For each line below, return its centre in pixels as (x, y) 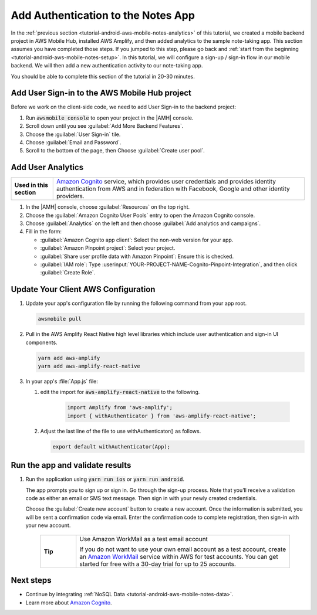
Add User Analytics (47, 167)
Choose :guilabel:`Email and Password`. (73, 142)
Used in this (31, 185)
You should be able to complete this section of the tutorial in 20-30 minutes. (103, 76)
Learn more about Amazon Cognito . (69, 602)
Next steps (31, 580)
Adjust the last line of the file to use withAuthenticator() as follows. (121, 431)
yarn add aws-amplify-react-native (89, 366)
